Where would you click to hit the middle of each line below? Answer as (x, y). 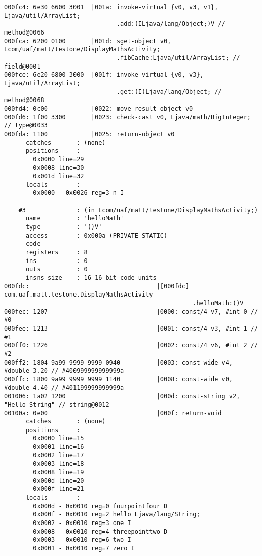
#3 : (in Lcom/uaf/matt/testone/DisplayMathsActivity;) (138, 210)
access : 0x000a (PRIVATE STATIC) (97, 235)
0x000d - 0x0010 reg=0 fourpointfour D (100, 506)
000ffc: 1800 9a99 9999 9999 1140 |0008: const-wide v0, (119, 379)
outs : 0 (57, 269)
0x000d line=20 (59, 481)
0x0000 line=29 (59, 159)
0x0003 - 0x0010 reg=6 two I (82, 540)
